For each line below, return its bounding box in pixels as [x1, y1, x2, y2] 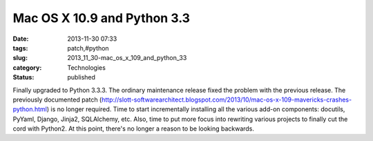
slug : [12, 54, 28, 62]
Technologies [67, 63, 106, 72]
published [67, 73, 96, 82]
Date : [12, 35, 29, 43]
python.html [12, 105, 48, 113]
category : [12, 63, 42, 72]
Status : [12, 73, 35, 82]
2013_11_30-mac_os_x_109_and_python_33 [67, 54, 187, 62]
